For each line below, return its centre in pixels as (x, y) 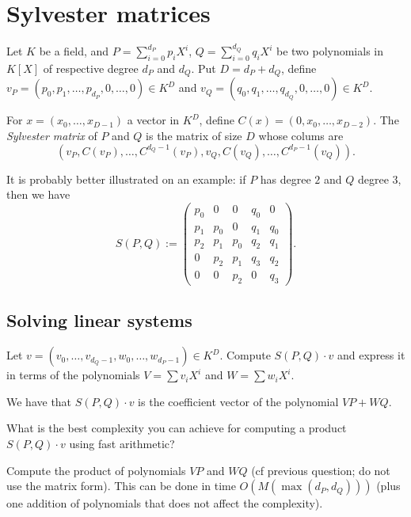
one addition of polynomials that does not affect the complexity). (165, 503)
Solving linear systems (99, 320)
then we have (38, 194)
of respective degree (91, 68)
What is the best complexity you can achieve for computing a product (177, 428)
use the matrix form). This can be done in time (121, 486)
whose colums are (301, 135)
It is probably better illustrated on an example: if (126, 179)
